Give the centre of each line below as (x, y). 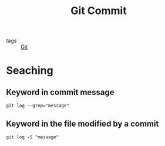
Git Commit (99, 11)
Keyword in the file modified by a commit (82, 123)
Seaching (30, 71)
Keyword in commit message (60, 92)
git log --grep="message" (38, 106)
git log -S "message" (33, 137)
